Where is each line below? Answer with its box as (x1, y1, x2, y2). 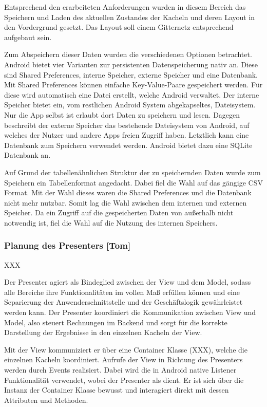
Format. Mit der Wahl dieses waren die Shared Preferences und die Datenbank (4, 187, 252, 198)
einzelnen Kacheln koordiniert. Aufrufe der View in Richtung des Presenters (4, 354, 243, 365)
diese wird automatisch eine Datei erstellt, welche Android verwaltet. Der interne (4, 89, 259, 100)
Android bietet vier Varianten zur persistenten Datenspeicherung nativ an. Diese (4, 59, 258, 69)
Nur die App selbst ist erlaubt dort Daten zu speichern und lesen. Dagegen (4, 109, 240, 120)
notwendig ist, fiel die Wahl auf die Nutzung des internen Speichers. (4, 217, 218, 228)
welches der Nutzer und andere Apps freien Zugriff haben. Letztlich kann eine (4, 129, 249, 140)
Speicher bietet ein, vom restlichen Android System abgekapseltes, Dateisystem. (4, 99, 256, 110)
